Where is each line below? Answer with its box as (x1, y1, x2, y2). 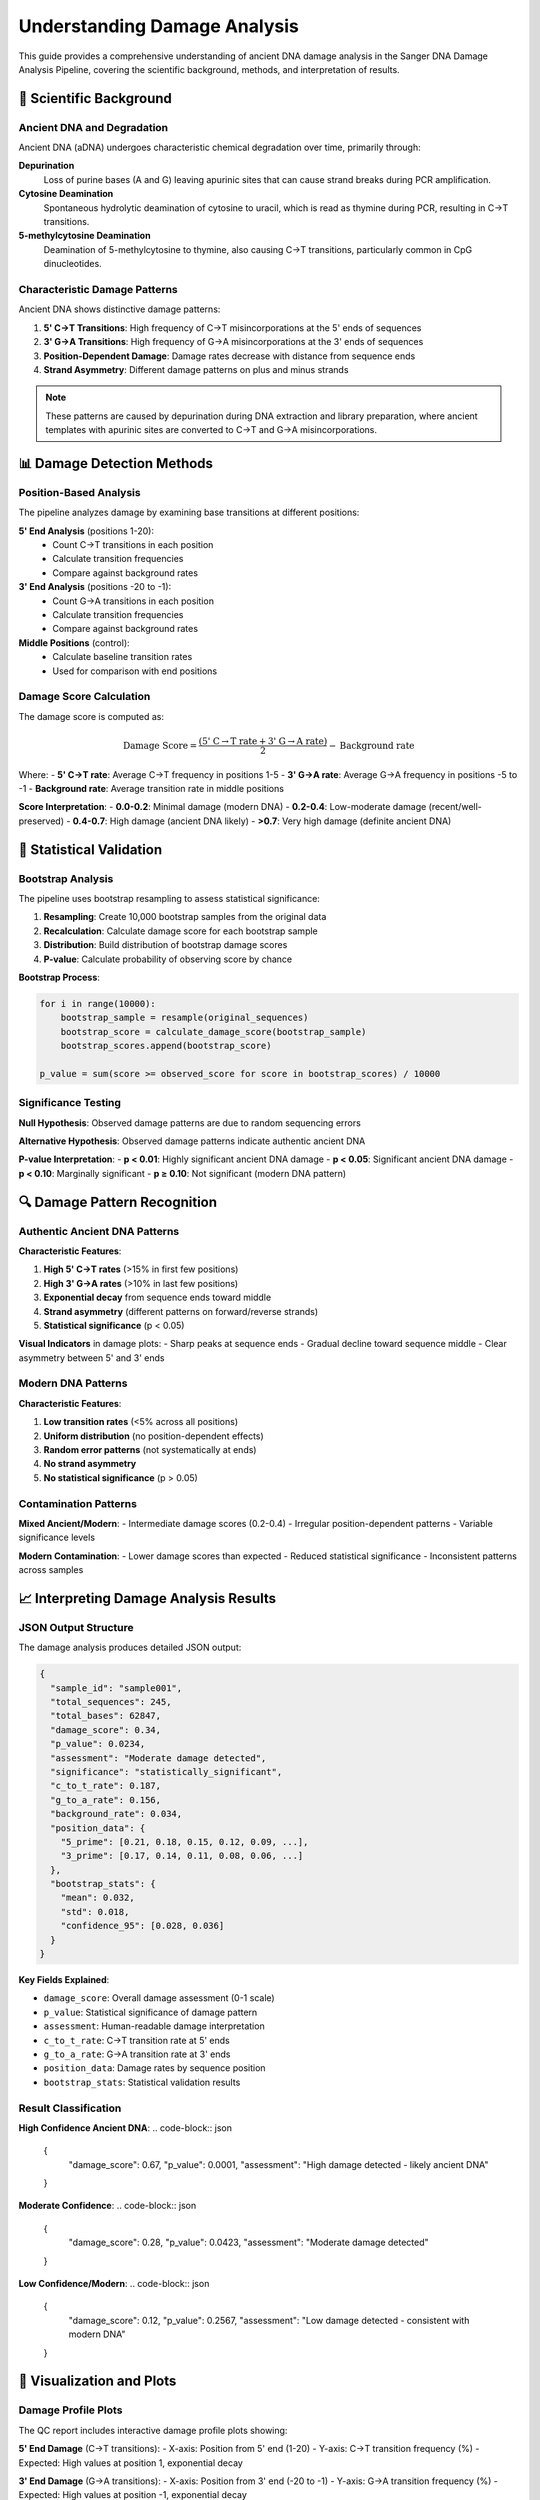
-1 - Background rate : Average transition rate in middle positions (18, 783, 285, 795)
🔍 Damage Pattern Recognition (18, 1193, 218, 1210)
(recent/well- (428, 801, 482, 813)
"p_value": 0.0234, (50, 1738, 146, 1750)
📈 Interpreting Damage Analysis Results (18, 1590, 277, 1607)
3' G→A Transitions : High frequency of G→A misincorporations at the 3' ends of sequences (43, 336, 424, 348)
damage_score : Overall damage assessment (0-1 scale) (43, 1992, 275, 2004)
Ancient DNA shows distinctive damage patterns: (18, 303, 221, 315)
